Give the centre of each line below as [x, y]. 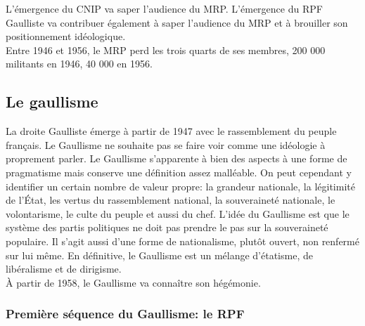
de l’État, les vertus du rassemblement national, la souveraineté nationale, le [171, 200]
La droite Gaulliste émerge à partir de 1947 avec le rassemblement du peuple [171, 131]
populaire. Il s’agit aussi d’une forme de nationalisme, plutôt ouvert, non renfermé [182, 241]
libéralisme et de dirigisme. [64, 269]
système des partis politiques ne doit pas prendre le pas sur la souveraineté [167, 227]
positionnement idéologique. [66, 36]
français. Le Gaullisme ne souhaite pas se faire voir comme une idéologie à [166, 144]
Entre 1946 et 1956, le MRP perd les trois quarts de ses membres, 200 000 [166, 50]
